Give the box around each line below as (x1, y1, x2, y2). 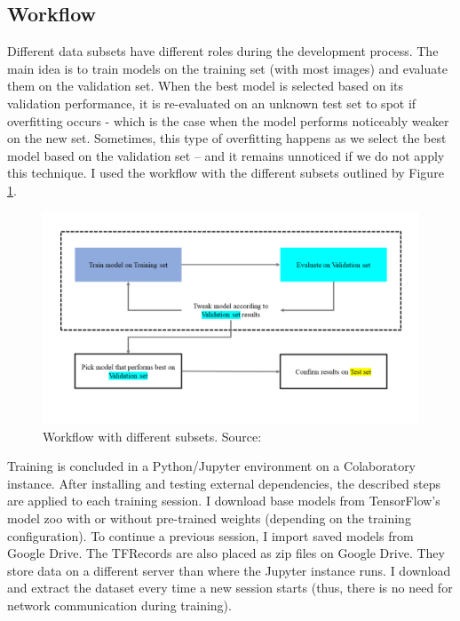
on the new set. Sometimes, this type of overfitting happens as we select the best (7, 129, 447, 147)
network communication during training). (7, 595, 232, 614)
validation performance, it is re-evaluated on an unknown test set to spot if (7, 93, 416, 112)
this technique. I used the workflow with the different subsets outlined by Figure (7, 163, 444, 182)
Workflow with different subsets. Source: (43, 426, 262, 445)
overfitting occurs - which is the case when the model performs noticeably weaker (7, 111, 449, 130)
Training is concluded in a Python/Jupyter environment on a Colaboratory (7, 457, 416, 475)
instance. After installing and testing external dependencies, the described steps (7, 474, 440, 492)
